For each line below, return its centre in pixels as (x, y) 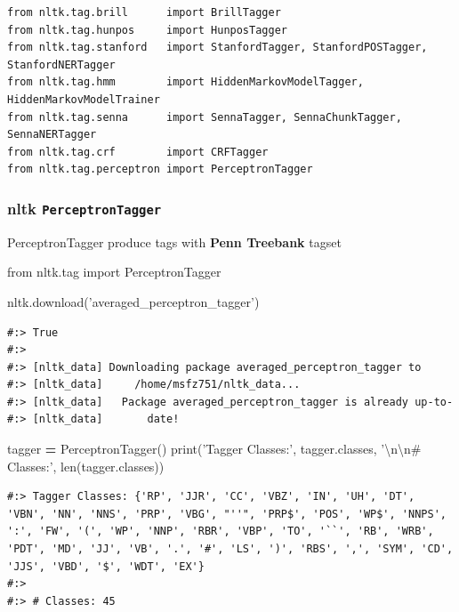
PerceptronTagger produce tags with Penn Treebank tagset (174, 242)
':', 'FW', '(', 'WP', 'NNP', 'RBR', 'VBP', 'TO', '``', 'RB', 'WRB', (221, 531)
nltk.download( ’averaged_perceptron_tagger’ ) (133, 301)
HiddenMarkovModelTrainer (84, 99)
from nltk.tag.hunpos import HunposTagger (147, 30)
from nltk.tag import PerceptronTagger (114, 272)
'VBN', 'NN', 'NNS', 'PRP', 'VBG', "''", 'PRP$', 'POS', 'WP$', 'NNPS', (227, 514)
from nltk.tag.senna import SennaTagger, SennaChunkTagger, (205, 117)
